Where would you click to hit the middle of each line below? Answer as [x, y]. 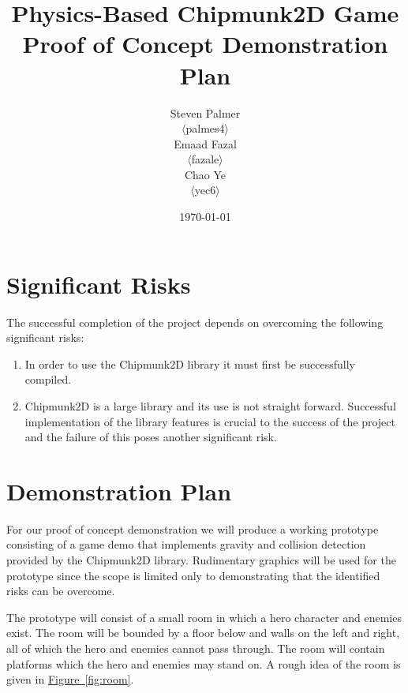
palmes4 [205, 128]
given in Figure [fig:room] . [70, 679]
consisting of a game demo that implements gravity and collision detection [186, 544]
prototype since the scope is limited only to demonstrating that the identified [193, 575]
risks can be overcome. [61, 591]
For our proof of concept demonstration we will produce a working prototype [193, 528]
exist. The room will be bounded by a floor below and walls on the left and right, [203, 633]
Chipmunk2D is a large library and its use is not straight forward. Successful [210, 405]
